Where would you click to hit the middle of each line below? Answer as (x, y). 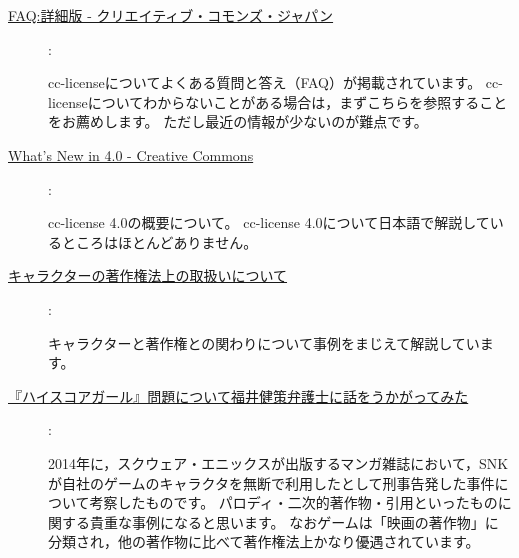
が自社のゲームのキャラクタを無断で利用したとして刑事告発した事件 (271, 482)
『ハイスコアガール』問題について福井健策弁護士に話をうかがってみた (238, 395)
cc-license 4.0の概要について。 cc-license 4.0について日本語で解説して (269, 222)
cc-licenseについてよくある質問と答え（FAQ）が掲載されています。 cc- (275, 82)
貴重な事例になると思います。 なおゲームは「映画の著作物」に (294, 521)
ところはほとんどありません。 (159, 241)
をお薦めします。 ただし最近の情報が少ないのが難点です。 (238, 121)
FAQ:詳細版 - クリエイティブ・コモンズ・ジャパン (171, 15)
